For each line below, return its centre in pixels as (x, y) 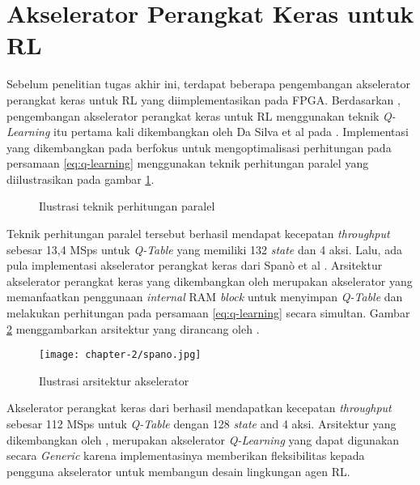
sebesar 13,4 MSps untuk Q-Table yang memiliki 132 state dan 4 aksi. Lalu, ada (204, 249)
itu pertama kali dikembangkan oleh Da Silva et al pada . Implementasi (231, 132)
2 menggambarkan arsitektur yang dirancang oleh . (133, 328)
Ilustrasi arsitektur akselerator (114, 380)
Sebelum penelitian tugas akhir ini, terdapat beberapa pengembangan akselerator (208, 84)
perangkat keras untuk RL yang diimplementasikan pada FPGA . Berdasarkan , (204, 99)
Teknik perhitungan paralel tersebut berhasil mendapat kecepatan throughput (198, 234)
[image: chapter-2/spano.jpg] (120, 355)
